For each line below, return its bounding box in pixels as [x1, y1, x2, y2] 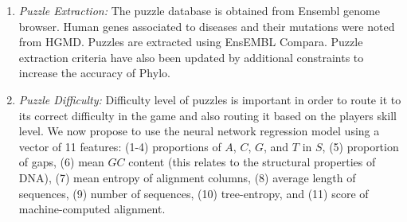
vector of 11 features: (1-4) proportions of [18, 138, 221, 154]
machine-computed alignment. [18, 201, 166, 217]
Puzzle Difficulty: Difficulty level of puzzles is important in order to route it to [18, 91, 401, 107]
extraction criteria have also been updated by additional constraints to [18, 49, 364, 65]
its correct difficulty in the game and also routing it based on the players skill [18, 107, 397, 123]
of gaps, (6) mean [18, 154, 104, 170]
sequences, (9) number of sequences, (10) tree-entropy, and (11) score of [18, 185, 369, 201]
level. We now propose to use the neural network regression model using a [18, 123, 380, 139]
